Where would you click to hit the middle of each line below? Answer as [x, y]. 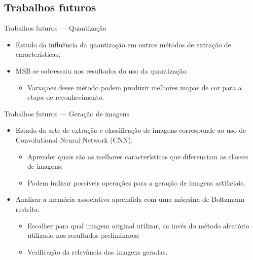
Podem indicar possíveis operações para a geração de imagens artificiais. [136, 182]
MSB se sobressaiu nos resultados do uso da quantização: [102, 70]
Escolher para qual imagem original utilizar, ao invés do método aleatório [138, 225]
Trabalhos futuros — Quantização [55, 28]
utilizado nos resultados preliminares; [84, 235]
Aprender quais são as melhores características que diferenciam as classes [138, 156]
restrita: [28, 208]
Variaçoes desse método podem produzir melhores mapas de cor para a [134, 87]
